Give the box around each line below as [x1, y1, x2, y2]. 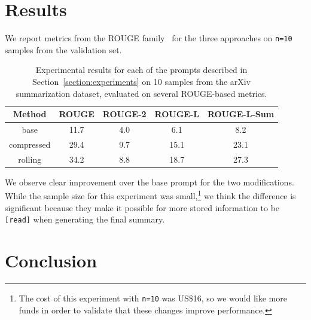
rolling [18, 153, 42, 165]
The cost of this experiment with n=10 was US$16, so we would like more [19, 292, 287, 304]
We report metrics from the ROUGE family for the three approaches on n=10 [5, 32, 292, 44]
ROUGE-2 [102, 108, 147, 120]
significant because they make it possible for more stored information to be [5, 201, 280, 214]
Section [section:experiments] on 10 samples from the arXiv [32, 75, 251, 87]
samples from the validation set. [5, 43, 122, 56]
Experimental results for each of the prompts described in [35, 63, 248, 76]
